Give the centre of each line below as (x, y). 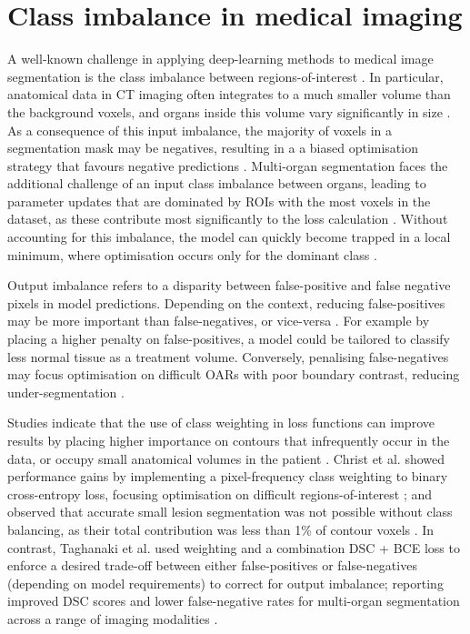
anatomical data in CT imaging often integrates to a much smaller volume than (229, 94)
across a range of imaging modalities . (113, 618)
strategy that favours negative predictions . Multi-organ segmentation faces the (228, 165)
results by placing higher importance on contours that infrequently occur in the (229, 440)
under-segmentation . (66, 392)
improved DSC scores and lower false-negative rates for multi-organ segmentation (234, 601)
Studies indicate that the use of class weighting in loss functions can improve (221, 423)
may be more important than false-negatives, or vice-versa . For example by (219, 321)
